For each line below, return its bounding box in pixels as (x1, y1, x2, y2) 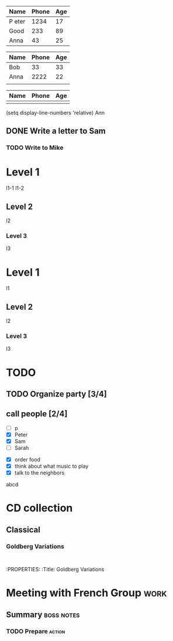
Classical (6, 525, 41, 534)
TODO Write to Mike (6, 143, 64, 152)
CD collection (6, 502, 73, 515)
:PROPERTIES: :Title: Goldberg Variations (6, 566, 105, 573)
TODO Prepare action (6, 627, 65, 635)
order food (14, 456, 41, 463)
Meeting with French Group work (6, 587, 167, 599)
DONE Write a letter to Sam (6, 126, 106, 136)
